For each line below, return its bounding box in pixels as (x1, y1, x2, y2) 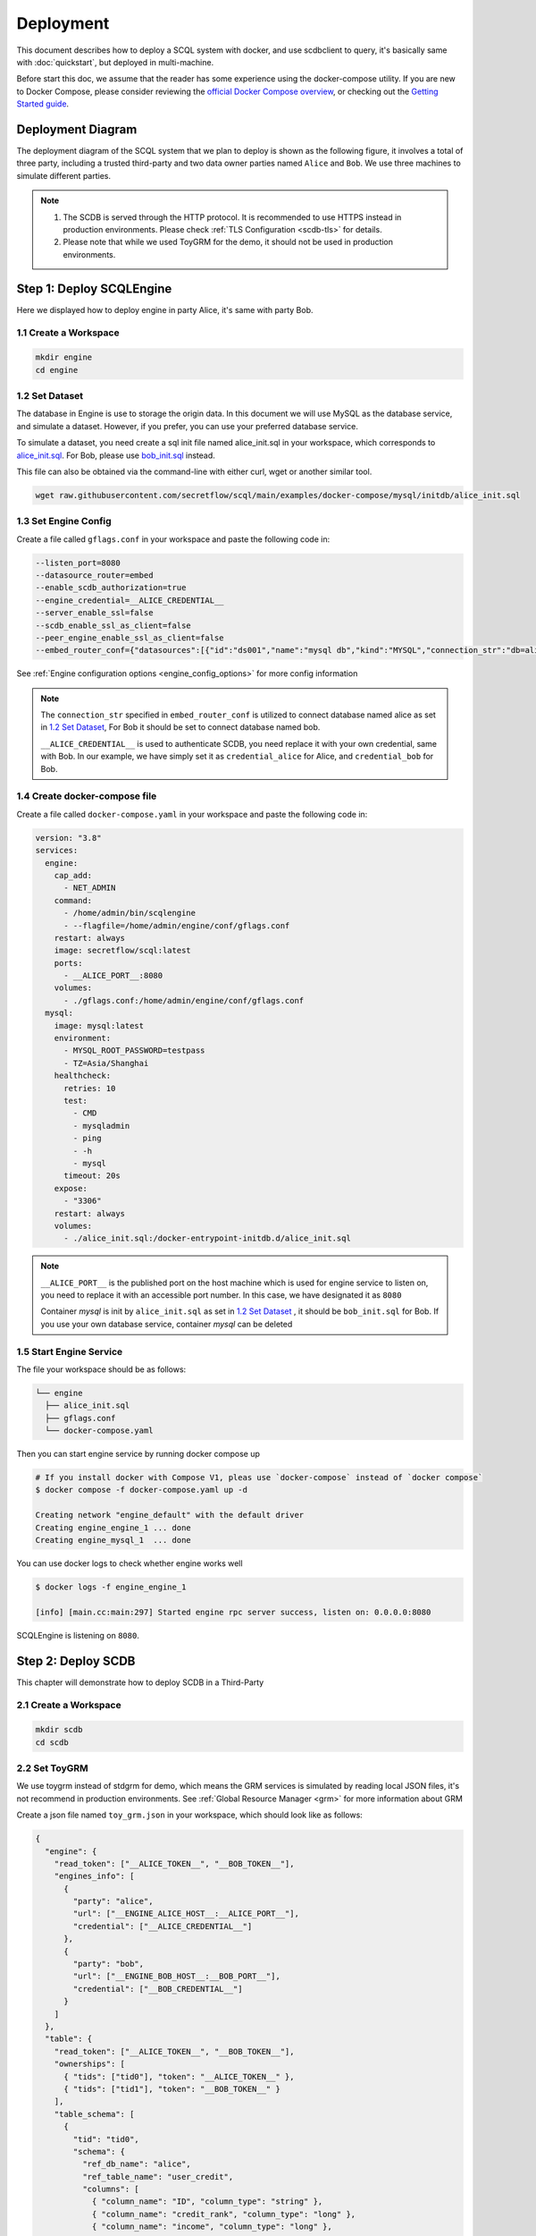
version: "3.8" (35, 833, 102, 843)
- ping (72, 1133, 102, 1144)
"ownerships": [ (54, 2059, 125, 2070)
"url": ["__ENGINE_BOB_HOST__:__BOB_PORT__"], (72, 1971, 281, 1981)
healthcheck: (54, 1071, 112, 1081)
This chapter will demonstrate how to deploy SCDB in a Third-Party (16, 1677, 264, 1688)
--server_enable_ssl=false (35, 608, 154, 618)
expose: (54, 1183, 88, 1193)
